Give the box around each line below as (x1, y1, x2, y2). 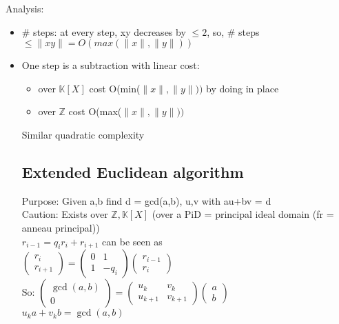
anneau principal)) (21, 220, 100, 234)
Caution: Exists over (21, 207, 108, 221)
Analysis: (6, 1, 44, 15)
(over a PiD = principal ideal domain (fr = (152, 207, 334, 221)
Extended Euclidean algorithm (21, 161, 244, 182)
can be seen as (102, 234, 163, 248)
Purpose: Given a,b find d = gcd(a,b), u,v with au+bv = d (21, 193, 271, 207)
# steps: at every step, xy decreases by (21, 24, 186, 39)
